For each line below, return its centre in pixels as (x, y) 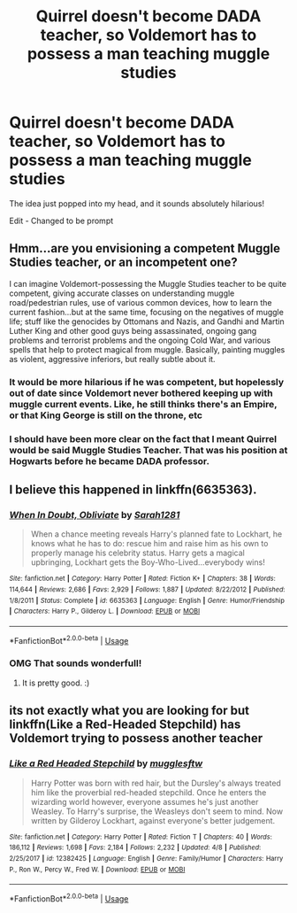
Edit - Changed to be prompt (61, 221)
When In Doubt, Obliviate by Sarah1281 (95, 515)
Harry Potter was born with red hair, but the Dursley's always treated (156, 783)
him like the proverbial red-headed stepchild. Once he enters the (148, 792)
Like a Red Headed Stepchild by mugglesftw (106, 763)
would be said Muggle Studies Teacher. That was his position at (148, 450)
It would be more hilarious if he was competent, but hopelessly (147, 382)
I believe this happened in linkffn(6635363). (133, 489)
